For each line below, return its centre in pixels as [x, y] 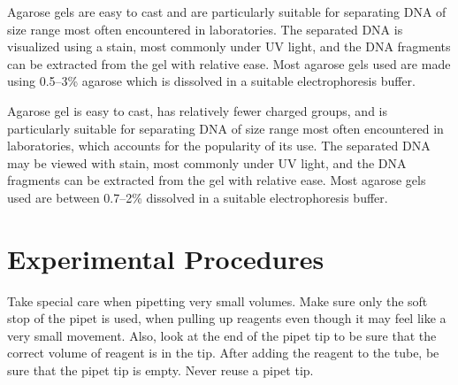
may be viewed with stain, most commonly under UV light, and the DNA [207, 162]
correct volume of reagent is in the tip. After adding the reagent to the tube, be [223, 353]
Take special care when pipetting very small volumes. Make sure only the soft [218, 300]
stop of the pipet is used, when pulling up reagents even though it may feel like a [227, 318]
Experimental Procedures [166, 258]
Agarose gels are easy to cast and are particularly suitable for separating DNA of [227, 12]
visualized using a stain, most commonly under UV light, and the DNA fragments [229, 46]
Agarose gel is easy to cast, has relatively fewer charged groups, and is [198, 110]
